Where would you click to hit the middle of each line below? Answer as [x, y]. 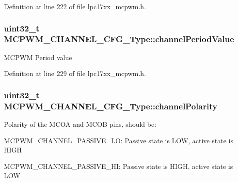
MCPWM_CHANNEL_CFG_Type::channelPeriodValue [119, 39]
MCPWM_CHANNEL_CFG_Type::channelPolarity [111, 106]
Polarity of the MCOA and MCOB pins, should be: [80, 124]
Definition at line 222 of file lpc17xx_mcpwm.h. [75, 6]
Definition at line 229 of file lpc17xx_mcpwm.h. [75, 73]
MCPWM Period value [38, 57]
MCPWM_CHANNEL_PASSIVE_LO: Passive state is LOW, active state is [119, 140]
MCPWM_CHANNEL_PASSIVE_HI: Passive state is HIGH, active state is [119, 166]
